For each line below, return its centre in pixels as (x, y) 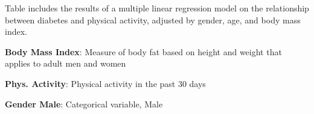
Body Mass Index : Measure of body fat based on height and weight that (143, 51)
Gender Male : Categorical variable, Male (84, 103)
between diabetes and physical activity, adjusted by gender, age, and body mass (153, 19)
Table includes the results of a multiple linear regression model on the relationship (157, 8)
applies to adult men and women (66, 63)
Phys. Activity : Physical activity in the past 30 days (105, 83)
